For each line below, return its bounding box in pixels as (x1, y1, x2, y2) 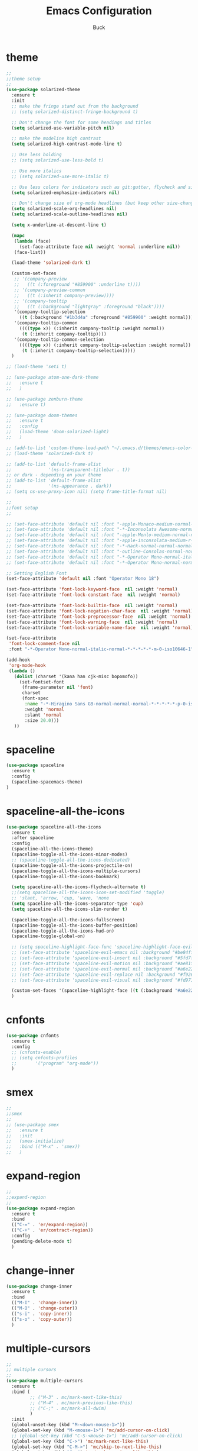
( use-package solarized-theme (6, 87, 81, 93)
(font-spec (21, 695, 49, 702)
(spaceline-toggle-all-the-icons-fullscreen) (11, 917, 126, 923)
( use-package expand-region (6, 1205, 75, 1211)
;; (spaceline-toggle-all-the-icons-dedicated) (11, 857, 131, 863)
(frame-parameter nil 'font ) (21, 685, 94, 691)
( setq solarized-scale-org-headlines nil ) (11, 206, 117, 212)
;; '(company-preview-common (14, 287, 85, 293)
